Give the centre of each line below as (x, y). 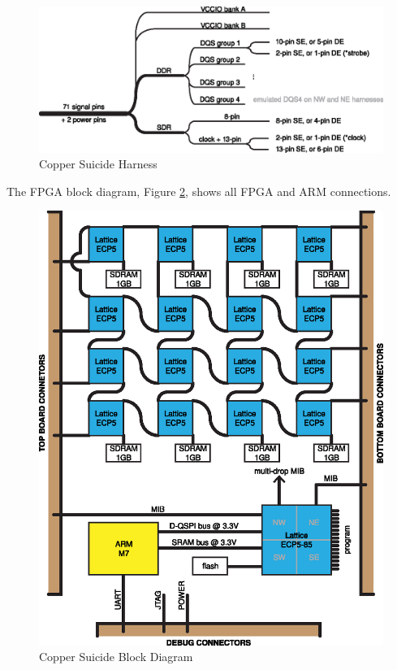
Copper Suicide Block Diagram (116, 657)
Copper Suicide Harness (98, 164)
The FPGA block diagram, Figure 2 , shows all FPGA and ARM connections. (199, 191)
